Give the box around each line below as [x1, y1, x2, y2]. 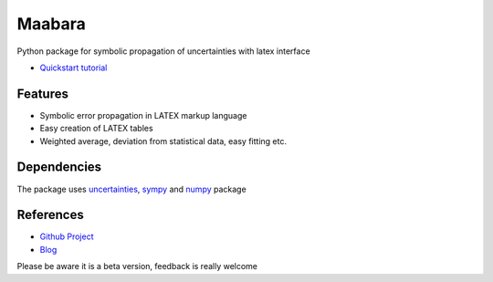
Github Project [39, 231, 94, 242]
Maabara [16, 14, 87, 34]
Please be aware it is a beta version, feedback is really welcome [16, 261, 258, 272]
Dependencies [16, 160, 102, 175]
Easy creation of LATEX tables [39, 123, 154, 134]
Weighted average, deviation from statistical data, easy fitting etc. [39, 135, 288, 146]
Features [16, 86, 68, 101]
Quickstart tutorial [39, 62, 108, 73]
